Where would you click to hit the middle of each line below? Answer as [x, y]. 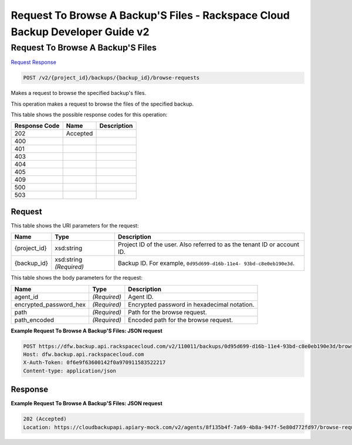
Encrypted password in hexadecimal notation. [191, 304]
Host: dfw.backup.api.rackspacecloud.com [84, 354]
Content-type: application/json [70, 371]
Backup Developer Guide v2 [80, 32]
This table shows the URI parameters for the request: [75, 225]
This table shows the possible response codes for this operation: [89, 114]
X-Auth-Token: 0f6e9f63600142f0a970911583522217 [94, 363]
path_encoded [34, 320]
